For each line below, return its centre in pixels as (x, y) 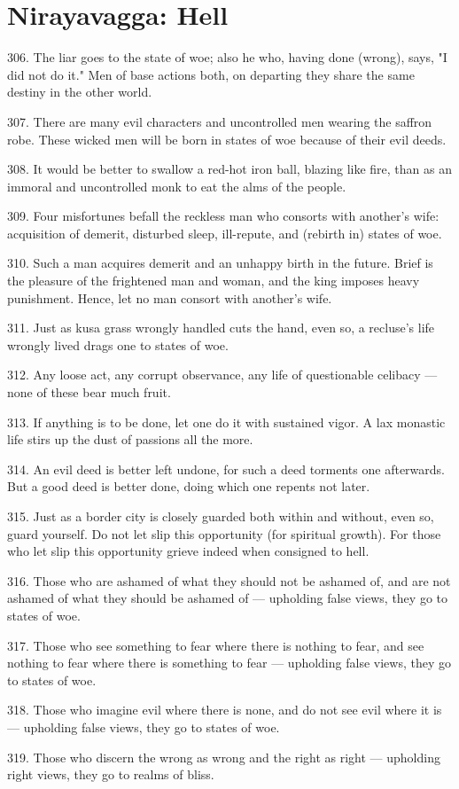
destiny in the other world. (80, 92)
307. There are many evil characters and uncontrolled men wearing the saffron (220, 121)
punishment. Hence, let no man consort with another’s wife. (170, 297)
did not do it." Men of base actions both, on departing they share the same (211, 74)
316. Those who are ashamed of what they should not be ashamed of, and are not (229, 580)
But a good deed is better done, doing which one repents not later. (189, 486)
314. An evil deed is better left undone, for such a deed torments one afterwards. (226, 469)
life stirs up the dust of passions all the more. (130, 439)
